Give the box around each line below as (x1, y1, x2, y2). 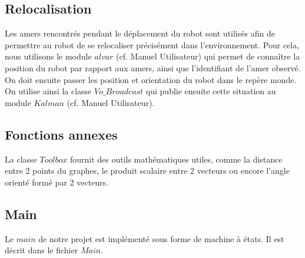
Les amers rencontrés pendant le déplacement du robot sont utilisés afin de (5, 27, 275, 39)
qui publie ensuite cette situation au (145, 85, 276, 97)
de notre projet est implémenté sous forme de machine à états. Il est (38, 232, 284, 244)
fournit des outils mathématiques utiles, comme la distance (69, 153, 283, 165)
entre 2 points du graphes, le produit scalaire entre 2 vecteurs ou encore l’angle (5, 164, 290, 177)
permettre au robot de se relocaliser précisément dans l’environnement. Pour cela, (5, 38, 300, 51)
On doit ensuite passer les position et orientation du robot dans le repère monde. (5, 73, 297, 85)
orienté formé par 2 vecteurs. (5, 176, 108, 188)
